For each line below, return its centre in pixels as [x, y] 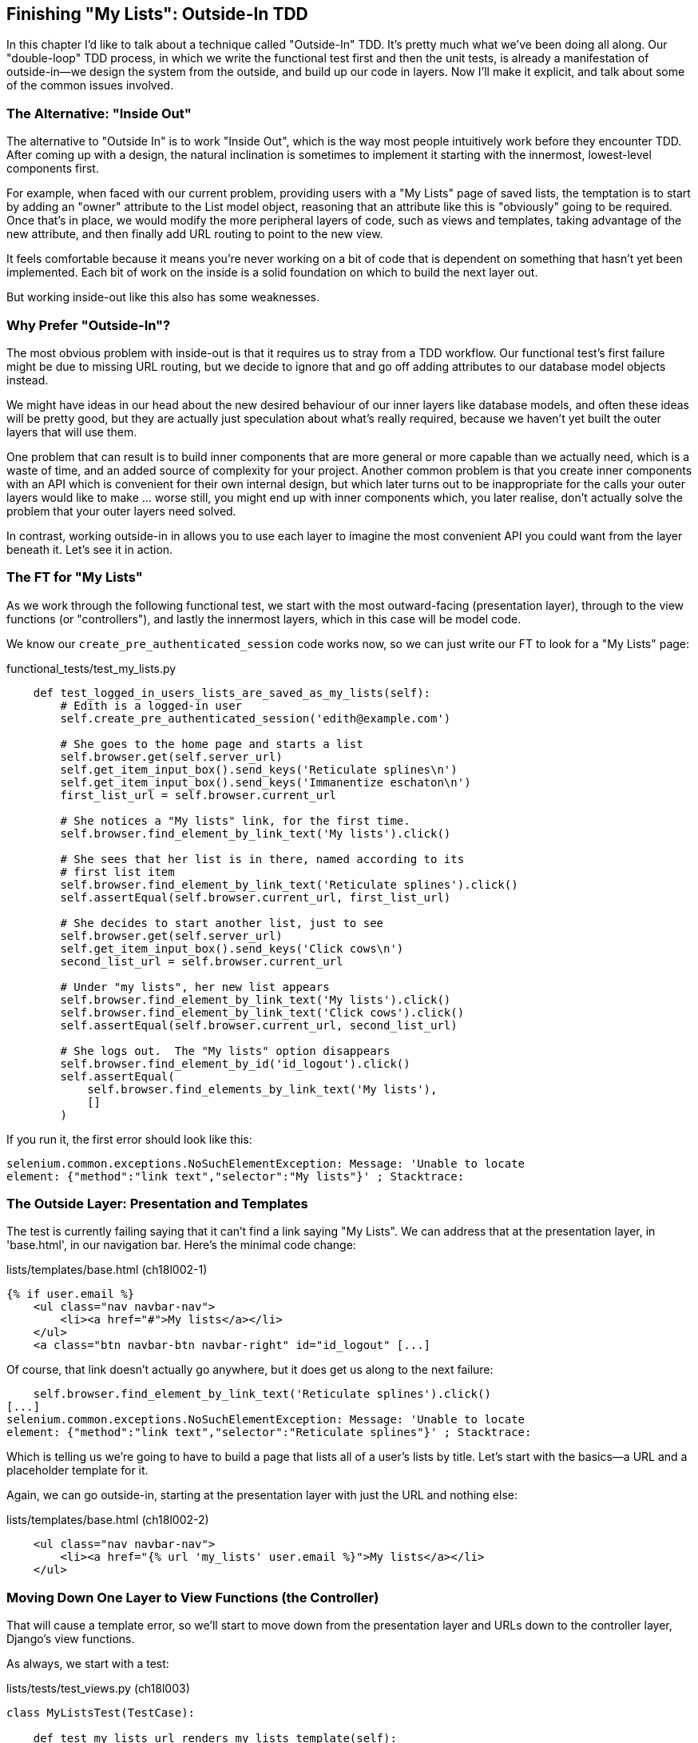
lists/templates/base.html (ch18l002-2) [108, 1520]
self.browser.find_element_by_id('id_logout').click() [235, 1063]
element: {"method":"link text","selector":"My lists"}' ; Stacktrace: [236, 1176]
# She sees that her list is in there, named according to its [262, 859]
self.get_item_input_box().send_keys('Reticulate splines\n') [259, 769]
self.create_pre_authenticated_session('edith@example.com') [256, 718]
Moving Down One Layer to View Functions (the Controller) [193, 1597]
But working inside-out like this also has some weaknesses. [163, 297]
